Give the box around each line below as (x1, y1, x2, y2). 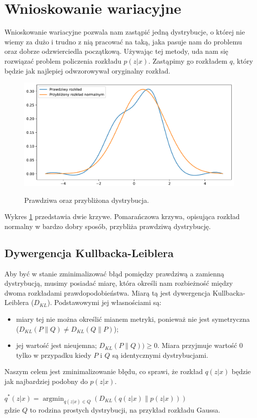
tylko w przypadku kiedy (16, 349, 91, 360)
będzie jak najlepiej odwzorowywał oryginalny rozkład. (4, 65, 171, 76)
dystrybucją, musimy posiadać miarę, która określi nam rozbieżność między (4, 278, 233, 288)
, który (232, 55, 253, 66)
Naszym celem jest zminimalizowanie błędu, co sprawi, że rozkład (4, 366, 203, 377)
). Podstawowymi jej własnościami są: (47, 297, 162, 307)
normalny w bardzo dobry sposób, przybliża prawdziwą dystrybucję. (4, 221, 211, 231)
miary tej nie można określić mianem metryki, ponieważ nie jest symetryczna (16, 313, 250, 324)
